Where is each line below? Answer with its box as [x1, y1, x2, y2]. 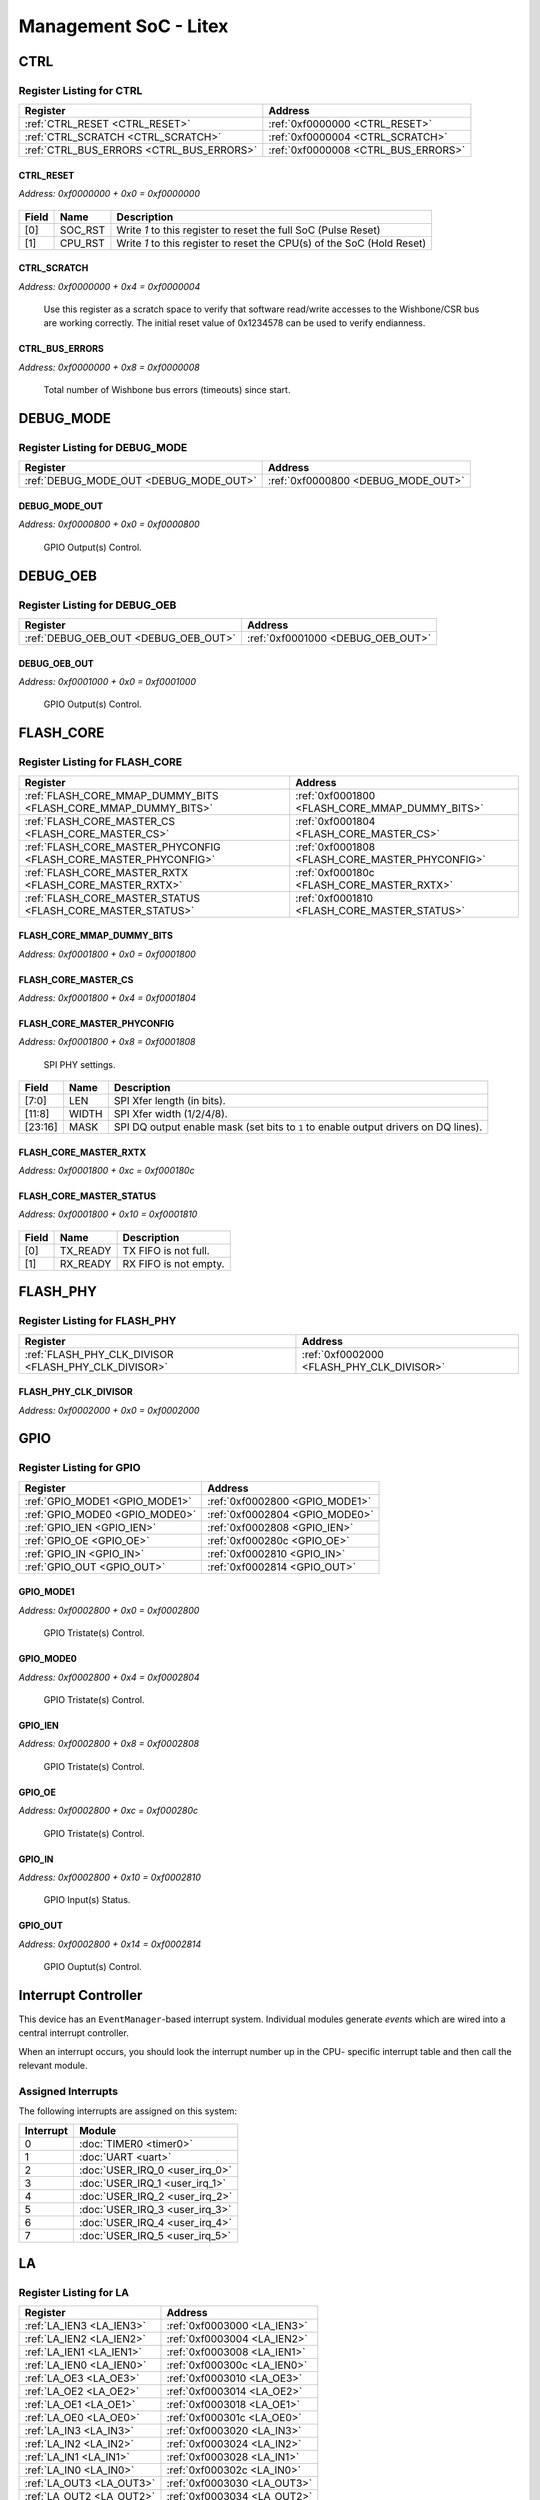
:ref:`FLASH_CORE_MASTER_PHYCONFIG [24, 840, 221, 854]
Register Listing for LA [18, 2286, 130, 2300]
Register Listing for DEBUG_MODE [18, 441, 188, 455]
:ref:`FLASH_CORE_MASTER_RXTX [24, 865, 189, 879]
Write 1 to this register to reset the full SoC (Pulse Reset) [116, 223, 381, 237]
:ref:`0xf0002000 [301, 1347, 384, 1361]
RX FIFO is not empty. [122, 1256, 225, 1270]
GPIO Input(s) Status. [43, 1894, 131, 1906]
